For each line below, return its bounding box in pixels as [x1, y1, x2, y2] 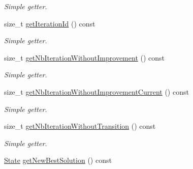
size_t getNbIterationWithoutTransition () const [4, 121, 156, 131]
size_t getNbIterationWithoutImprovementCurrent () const [4, 86, 189, 97]
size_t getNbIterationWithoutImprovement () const [4, 52, 165, 63]
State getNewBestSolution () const [4, 155, 112, 165]
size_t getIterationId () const [4, 18, 95, 29]
